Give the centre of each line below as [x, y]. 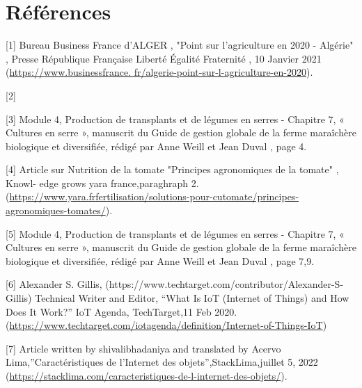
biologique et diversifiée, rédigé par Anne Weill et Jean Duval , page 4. [156, 146]
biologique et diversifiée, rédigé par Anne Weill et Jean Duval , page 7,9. [160, 260]
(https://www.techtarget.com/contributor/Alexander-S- [225, 284]
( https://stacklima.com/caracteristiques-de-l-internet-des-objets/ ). [147, 375]
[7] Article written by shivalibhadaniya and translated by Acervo [143, 348]
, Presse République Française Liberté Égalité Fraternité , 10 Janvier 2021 [164, 58]
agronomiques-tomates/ [56, 210]
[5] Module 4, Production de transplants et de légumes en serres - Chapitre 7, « [175, 233]
